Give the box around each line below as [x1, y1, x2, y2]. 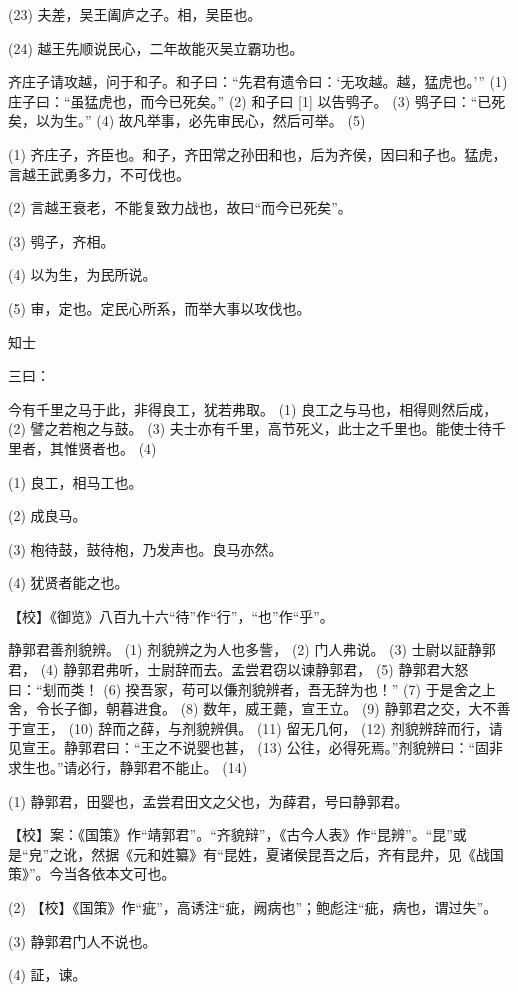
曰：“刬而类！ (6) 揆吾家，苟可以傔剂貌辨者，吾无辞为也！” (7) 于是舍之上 [8, 678, 496, 699]
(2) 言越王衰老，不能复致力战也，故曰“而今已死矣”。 [8, 197, 352, 218]
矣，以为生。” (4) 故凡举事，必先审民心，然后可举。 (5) [8, 110, 366, 131]
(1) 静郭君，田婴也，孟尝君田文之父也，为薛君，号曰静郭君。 [8, 790, 409, 811]
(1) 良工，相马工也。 [8, 471, 143, 492]
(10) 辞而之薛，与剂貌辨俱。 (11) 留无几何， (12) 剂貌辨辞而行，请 [68, 717, 503, 738]
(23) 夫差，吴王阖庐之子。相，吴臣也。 [8, 4, 262, 24]
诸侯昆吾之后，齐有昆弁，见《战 [279, 843, 490, 864]
